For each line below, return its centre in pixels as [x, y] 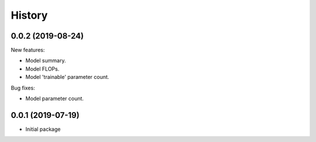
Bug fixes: [23, 88]
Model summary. [46, 61]
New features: [28, 50]
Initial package [43, 129]
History [29, 15]
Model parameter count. [55, 99]
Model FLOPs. [42, 69]
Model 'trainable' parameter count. [67, 77]
